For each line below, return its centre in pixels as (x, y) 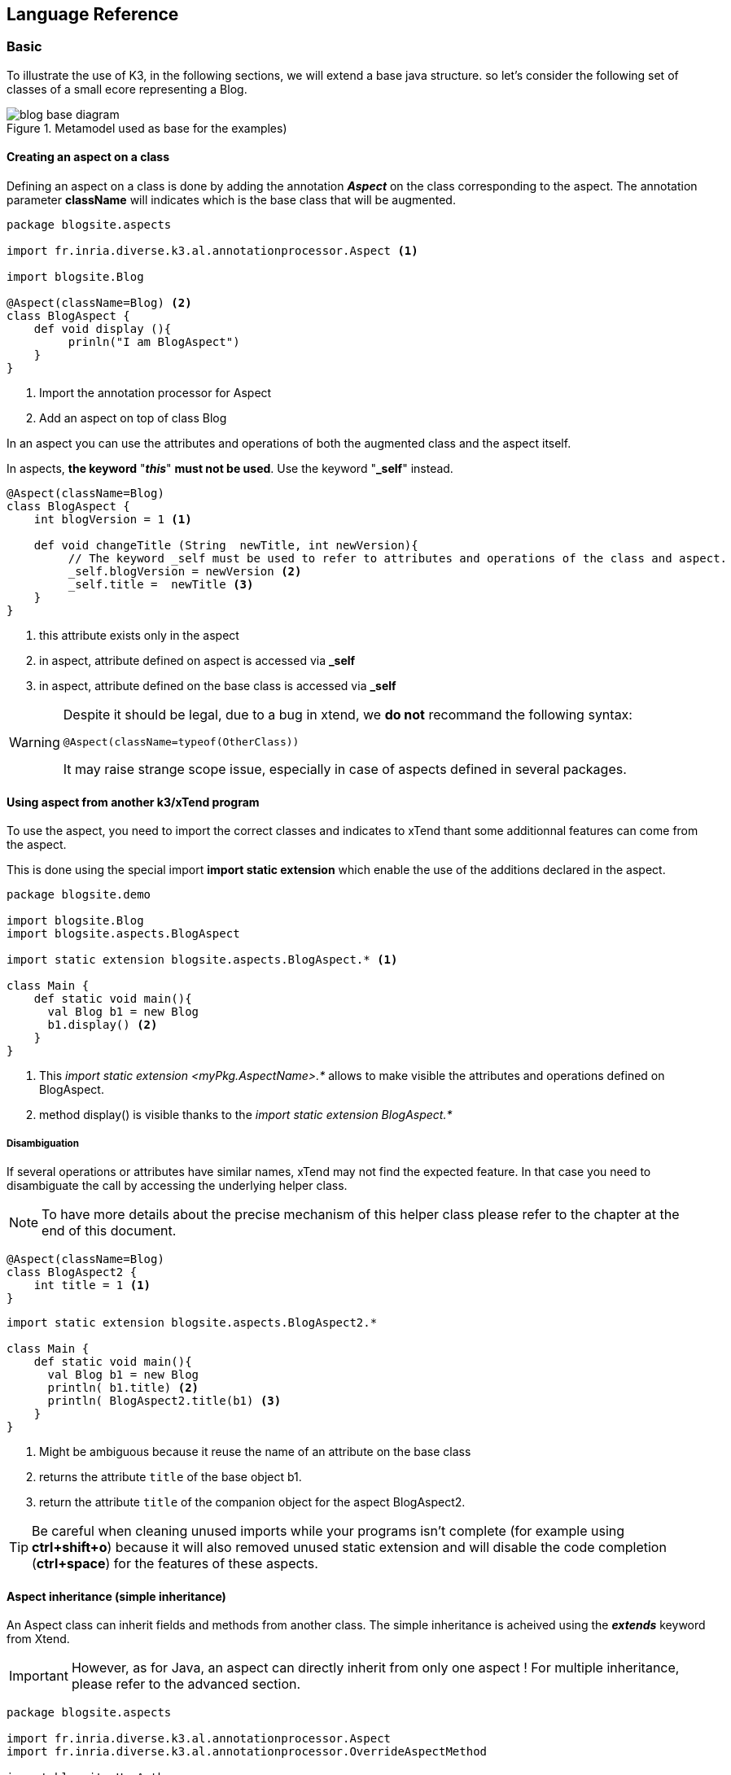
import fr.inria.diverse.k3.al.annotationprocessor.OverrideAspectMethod (247, 1752)
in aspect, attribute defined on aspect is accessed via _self (197, 661)
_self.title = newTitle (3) (161, 585)
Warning (35, 742)
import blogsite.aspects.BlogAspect (123, 934)
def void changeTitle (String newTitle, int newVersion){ (226, 546)
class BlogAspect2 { (72, 1272)
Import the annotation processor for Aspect (155, 393)
